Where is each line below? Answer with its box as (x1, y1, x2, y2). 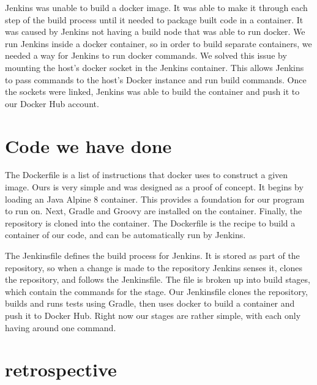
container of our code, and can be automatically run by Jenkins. (5, 228, 246, 241)
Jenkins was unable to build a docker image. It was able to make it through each (5, 1, 308, 13)
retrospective (5, 357, 117, 382)
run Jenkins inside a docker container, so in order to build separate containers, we (5, 37, 312, 50)
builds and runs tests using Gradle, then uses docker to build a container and (5, 297, 295, 310)
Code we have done (5, 133, 172, 158)
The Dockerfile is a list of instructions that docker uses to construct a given (5, 168, 288, 181)
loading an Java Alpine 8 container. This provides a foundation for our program (5, 192, 305, 205)
